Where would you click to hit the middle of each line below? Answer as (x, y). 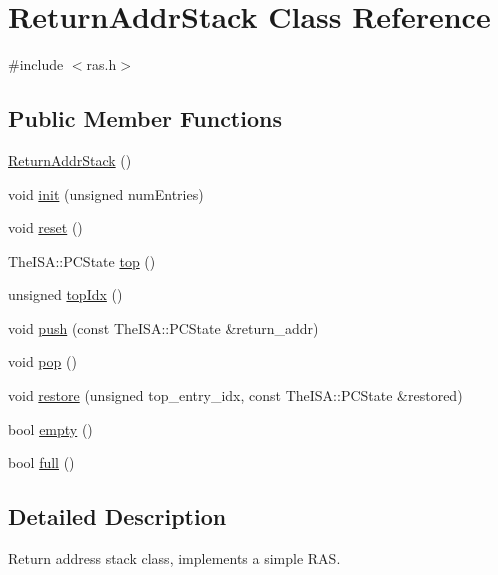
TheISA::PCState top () (82, 260)
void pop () (42, 361)
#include (36, 64)
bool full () (41, 462)
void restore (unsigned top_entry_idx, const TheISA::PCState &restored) (235, 395)
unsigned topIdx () (65, 294)
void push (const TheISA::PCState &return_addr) (163, 327)
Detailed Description (117, 516)
